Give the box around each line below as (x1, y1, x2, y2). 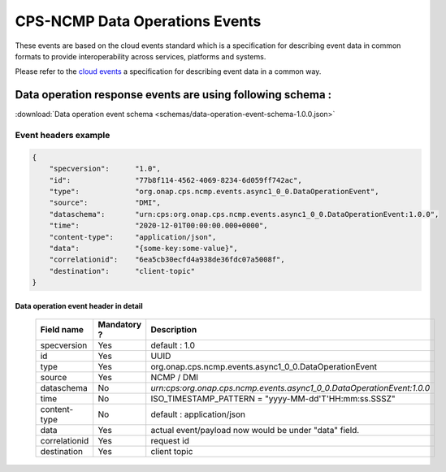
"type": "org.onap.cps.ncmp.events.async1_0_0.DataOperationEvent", (49, 187, 379, 196)
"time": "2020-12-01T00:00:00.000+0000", (49, 221, 268, 231)
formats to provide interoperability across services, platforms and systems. (15, 51, 266, 61)
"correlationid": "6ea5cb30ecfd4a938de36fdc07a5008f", (49, 255, 285, 264)
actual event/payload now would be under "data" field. (150, 425, 360, 436)
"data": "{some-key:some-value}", (49, 244, 239, 253)
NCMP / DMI (150, 372, 199, 383)
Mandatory (97, 319, 142, 331)
